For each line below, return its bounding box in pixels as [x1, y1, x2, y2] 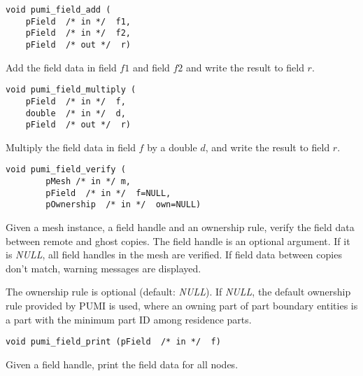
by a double [147, 139, 197, 154]
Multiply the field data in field [6, 139, 136, 154]
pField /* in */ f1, [25, 16, 131, 27]
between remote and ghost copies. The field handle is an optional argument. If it [6, 233, 350, 248]
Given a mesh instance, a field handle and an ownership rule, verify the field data [6, 220, 355, 235]
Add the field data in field [6, 60, 117, 74]
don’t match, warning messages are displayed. [6, 260, 201, 275]
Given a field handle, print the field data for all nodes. [6, 356, 239, 371]
